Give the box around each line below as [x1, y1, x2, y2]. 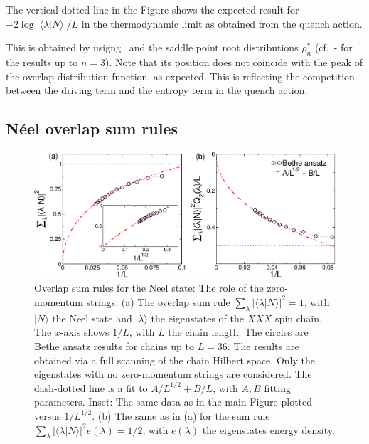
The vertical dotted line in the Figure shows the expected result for [6, 2, 299, 16]
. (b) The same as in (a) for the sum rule [92, 408, 270, 423]
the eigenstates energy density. [202, 422, 335, 437]
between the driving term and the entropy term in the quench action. [6, 83, 308, 97]
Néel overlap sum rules [6, 117, 178, 139]
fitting [264, 380, 291, 395]
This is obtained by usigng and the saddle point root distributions [6, 40, 299, 55]
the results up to [6, 54, 78, 69]
